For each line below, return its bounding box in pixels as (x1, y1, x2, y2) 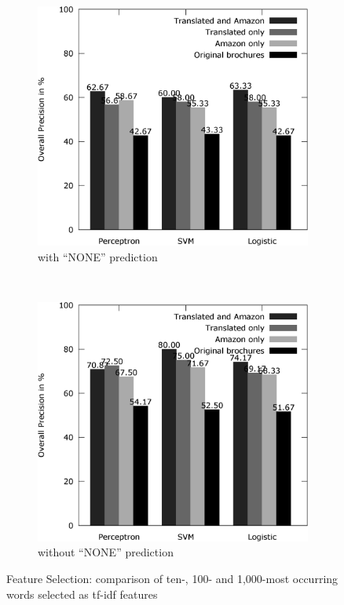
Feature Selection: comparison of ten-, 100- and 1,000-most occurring (6, 570, 339, 587)
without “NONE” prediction (38, 544, 174, 560)
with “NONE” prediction (38, 248, 158, 264)
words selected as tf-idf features (6, 585, 158, 602)
